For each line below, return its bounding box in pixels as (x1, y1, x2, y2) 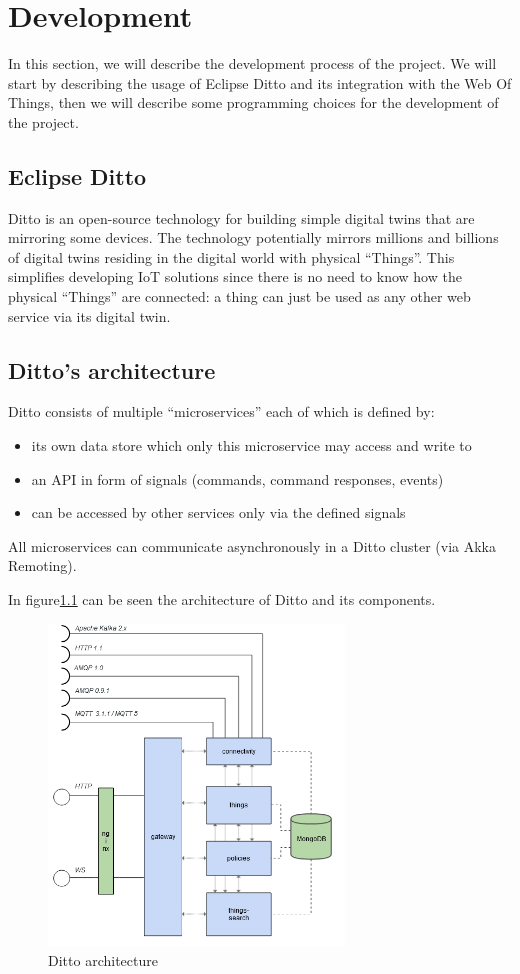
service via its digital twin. (8, 305, 171, 326)
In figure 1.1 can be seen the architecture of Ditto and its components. (8, 589, 436, 610)
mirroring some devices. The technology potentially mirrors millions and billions (8, 227, 499, 248)
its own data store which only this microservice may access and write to (31, 435, 472, 456)
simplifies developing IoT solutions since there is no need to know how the (8, 266, 462, 287)
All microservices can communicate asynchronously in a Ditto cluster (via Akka (8, 535, 496, 556)
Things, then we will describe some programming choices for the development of (8, 92, 499, 113)
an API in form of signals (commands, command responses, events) (31, 468, 444, 489)
